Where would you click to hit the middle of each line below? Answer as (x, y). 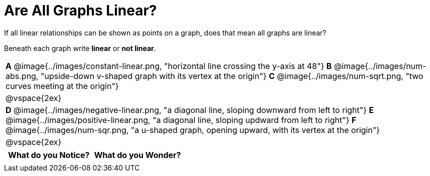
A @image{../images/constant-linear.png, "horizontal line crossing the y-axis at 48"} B (169, 66)
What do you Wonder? (137, 155)
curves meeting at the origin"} (62, 86)
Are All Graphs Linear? (81, 10)
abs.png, (22, 76)
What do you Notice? (49, 155)
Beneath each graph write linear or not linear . (80, 48)
